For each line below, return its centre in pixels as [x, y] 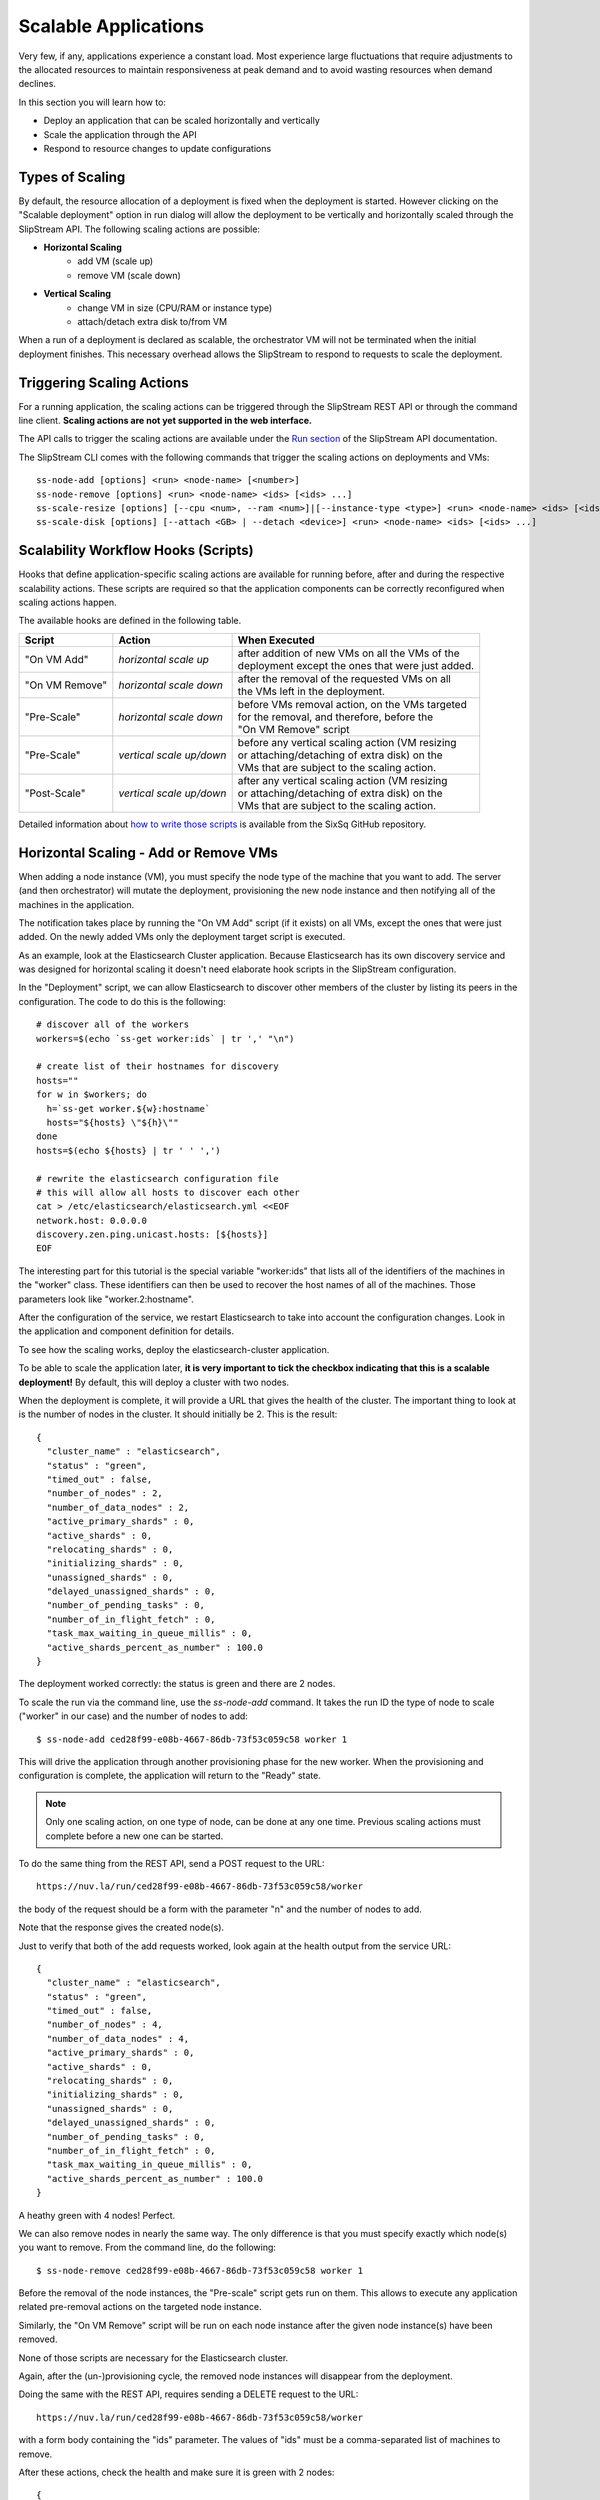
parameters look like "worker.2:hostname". [106, 1299]
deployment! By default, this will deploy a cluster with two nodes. [154, 1382]
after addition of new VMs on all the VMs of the [348, 653]
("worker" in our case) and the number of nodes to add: [133, 1716]
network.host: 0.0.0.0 [92, 1220]
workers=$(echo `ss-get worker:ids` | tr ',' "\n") [165, 1038]
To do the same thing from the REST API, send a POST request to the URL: [171, 1863]
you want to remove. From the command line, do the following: [147, 2247]
